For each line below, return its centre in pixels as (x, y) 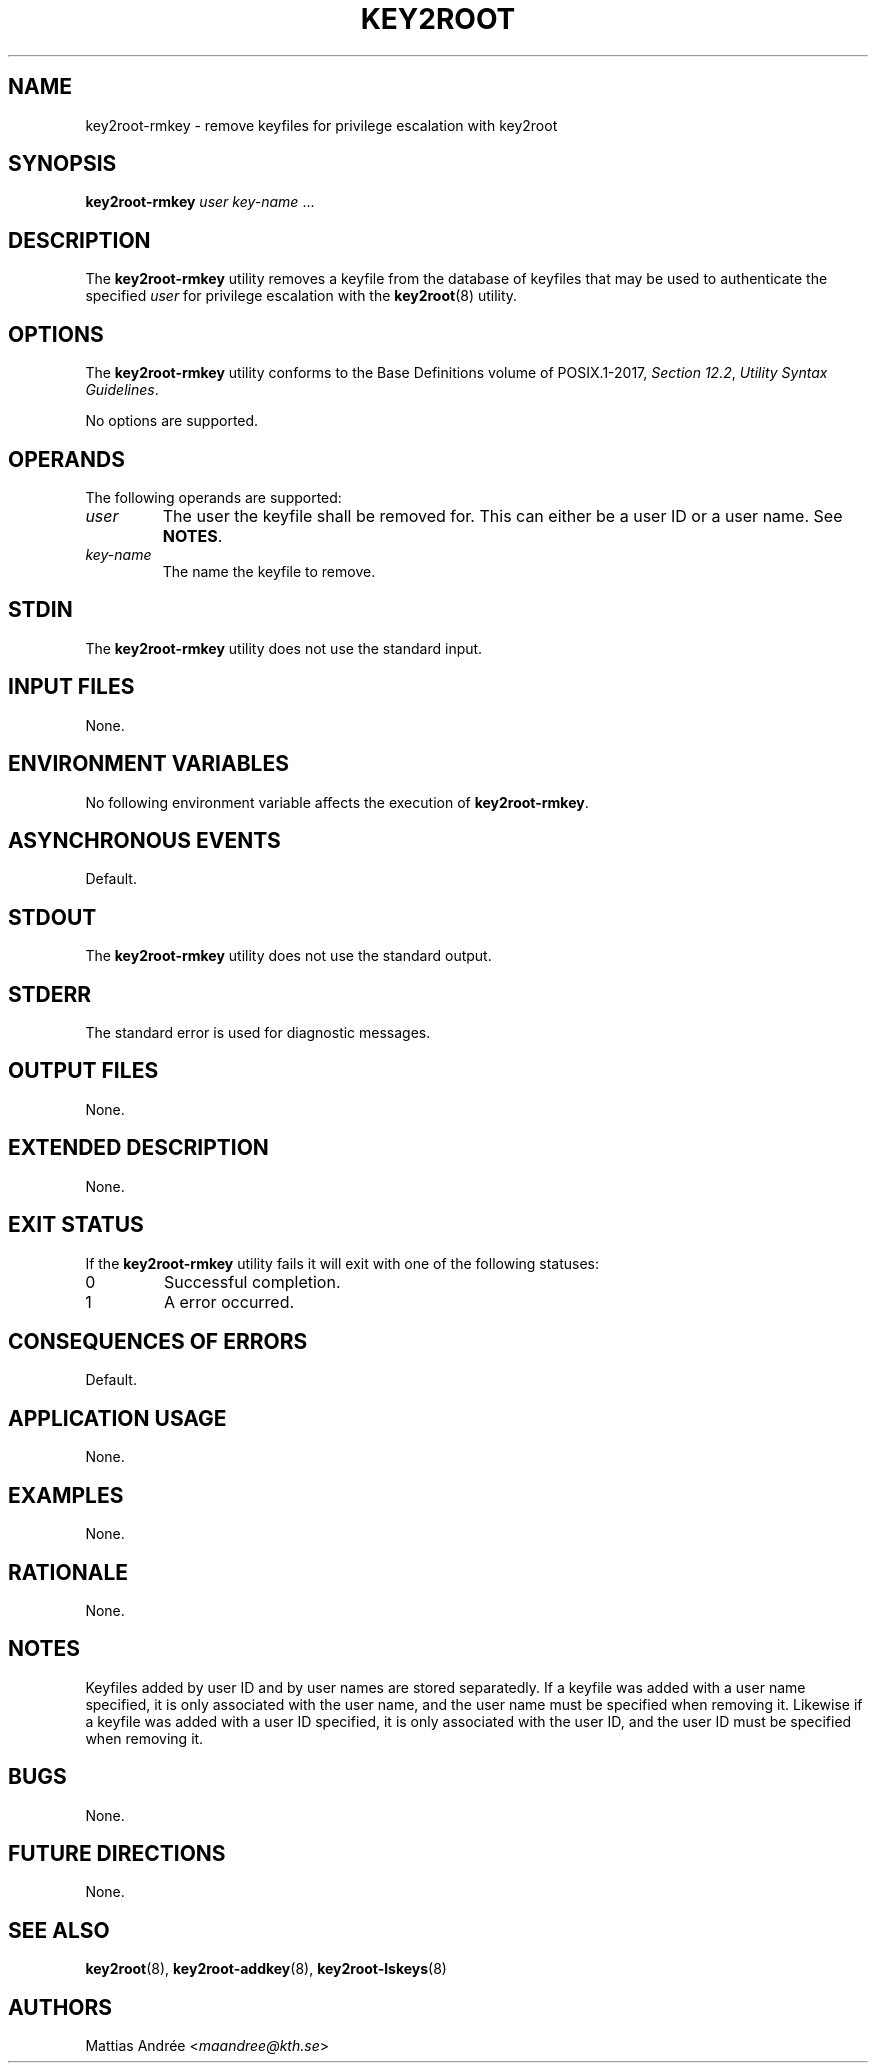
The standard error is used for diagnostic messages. (258, 1033)
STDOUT (52, 917)
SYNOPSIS (62, 164)
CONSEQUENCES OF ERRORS (158, 1341)
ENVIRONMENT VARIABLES (148, 764)
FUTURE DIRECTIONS (117, 1854)
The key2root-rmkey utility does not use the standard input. (284, 648)
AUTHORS (60, 2007)
